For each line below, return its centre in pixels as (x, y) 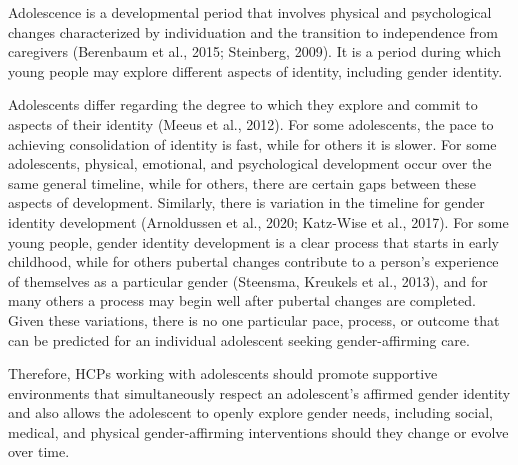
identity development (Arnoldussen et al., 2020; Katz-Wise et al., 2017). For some (258, 221)
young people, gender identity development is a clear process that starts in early (253, 241)
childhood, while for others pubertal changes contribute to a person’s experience (253, 261)
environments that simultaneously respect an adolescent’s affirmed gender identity (259, 392)
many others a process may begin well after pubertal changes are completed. (242, 300)
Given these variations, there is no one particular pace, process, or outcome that (254, 319)
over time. (39, 451)
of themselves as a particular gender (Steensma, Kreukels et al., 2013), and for (248, 280)
